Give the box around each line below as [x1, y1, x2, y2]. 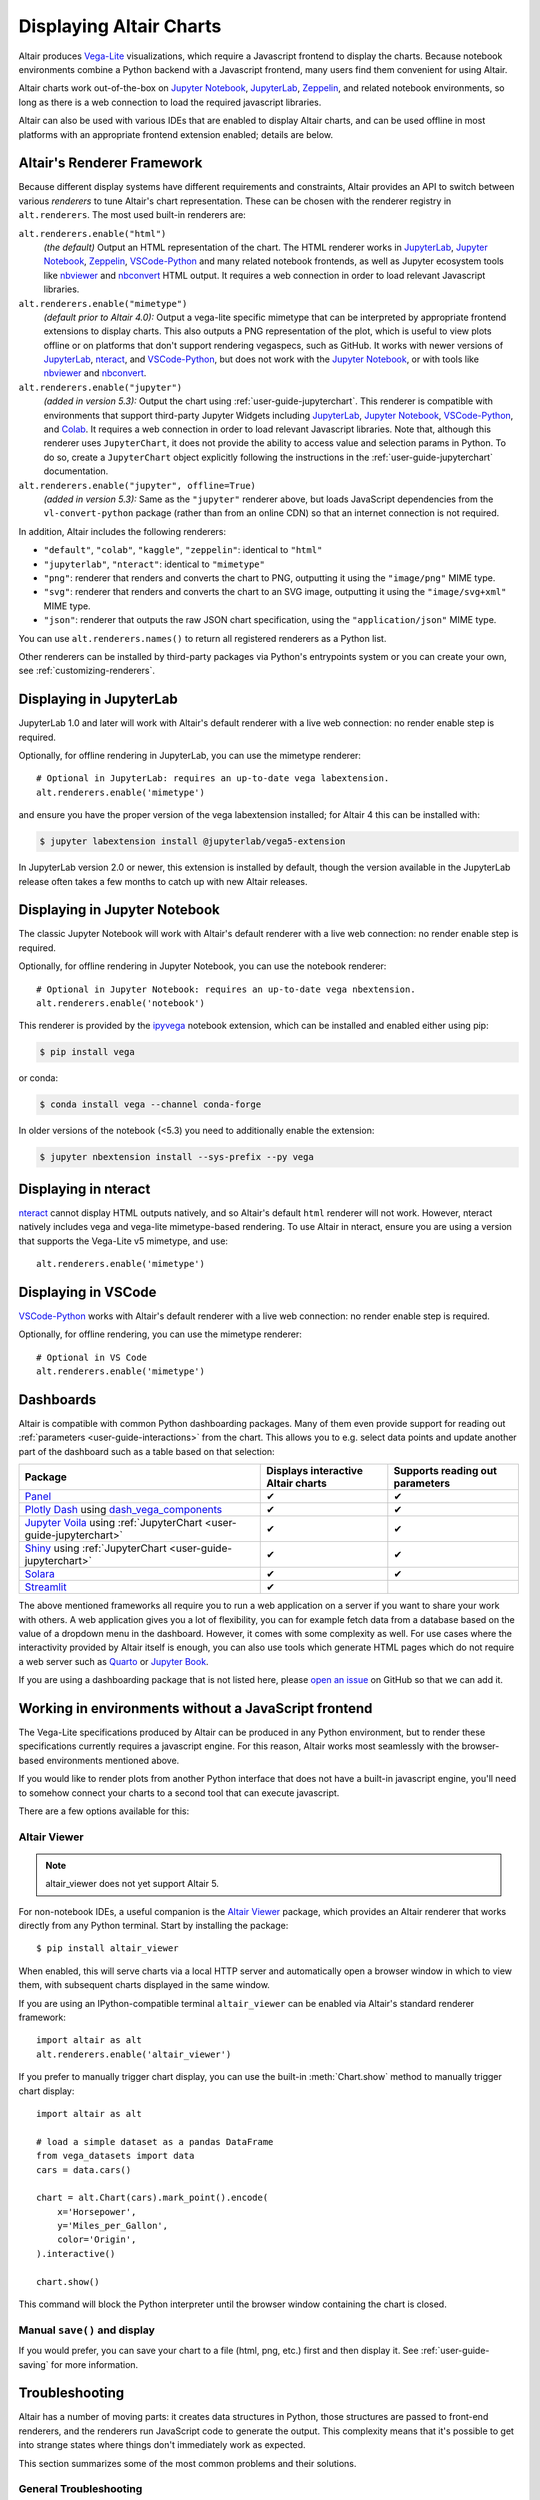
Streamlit [24, 1580, 67, 1594]
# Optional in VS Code [36, 1351, 148, 1363]
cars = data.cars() [36, 2164, 132, 2175]
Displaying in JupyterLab [18, 691, 179, 708]
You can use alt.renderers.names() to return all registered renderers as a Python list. [18, 632, 387, 644]
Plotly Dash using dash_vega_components [24, 1503, 223, 1517]
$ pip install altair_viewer [36, 1943, 179, 1954]
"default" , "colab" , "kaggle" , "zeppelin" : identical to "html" [43, 544, 323, 556]
